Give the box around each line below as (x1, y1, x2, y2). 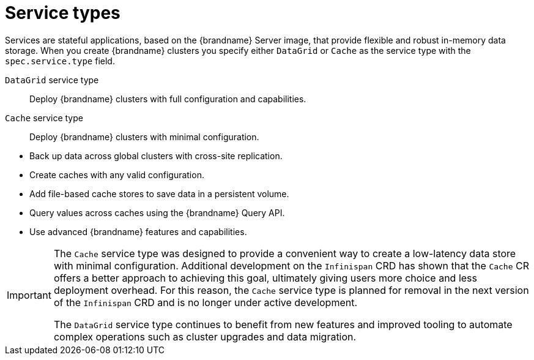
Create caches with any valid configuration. (29, 169, 204, 180)
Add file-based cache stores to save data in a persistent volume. (29, 188, 289, 199)
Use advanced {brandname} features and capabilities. (29, 226, 247, 237)
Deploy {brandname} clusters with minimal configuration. (29, 131, 259, 142)
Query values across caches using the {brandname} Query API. (29, 207, 285, 218)
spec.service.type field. (5, 55, 115, 66)
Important (7, 288, 51, 301)
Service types (5, 2, 121, 23)
